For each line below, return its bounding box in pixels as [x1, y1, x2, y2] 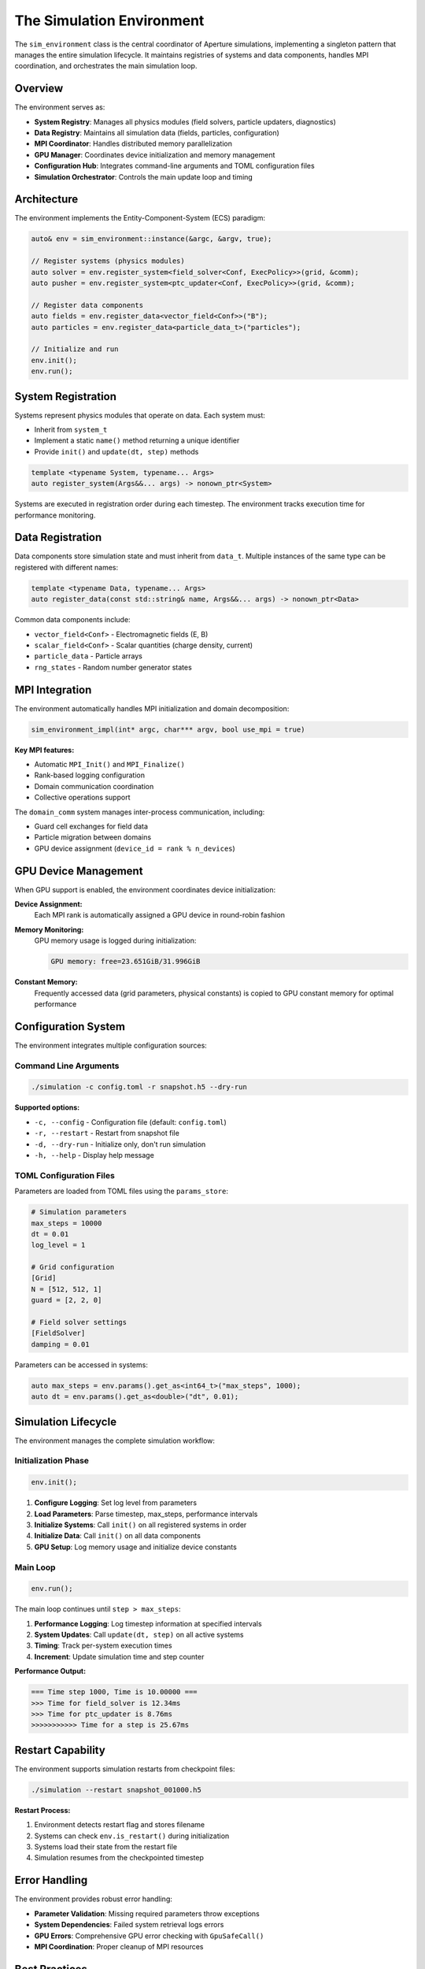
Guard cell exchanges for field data [34, 821, 149, 831]
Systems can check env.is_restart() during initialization [34, 1831, 230, 1841]
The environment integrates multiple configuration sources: [14, 1040, 208, 1050]
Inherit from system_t [34, 425, 108, 435]
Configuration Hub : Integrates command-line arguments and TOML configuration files [34, 161, 315, 171]
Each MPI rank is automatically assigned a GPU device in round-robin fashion [34, 910, 285, 920]
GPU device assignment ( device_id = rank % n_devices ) [34, 844, 235, 853]
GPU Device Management [14, 864, 143, 877]
